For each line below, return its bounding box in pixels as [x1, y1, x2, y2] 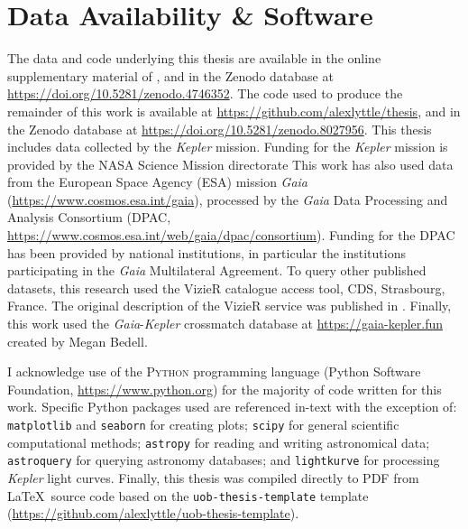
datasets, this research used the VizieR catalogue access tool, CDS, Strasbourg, [7, 278, 445, 297]
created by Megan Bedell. [7, 331, 148, 350]
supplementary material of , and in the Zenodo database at [7, 66, 334, 85]
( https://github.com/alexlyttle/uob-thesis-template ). [7, 504, 299, 523]
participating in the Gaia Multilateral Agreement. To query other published [7, 261, 427, 280]
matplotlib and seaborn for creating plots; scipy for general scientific [7, 415, 399, 433]
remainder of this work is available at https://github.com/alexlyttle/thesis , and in [7, 101, 461, 120]
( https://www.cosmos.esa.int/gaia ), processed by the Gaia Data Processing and [7, 190, 448, 209]
